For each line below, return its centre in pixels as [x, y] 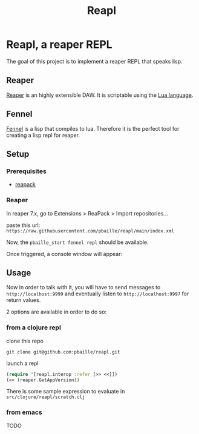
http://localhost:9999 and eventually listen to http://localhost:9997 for [98, 294]
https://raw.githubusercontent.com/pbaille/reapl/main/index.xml [90, 231]
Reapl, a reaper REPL [60, 44]
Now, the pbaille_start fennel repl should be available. [77, 242]
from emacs [24, 412]
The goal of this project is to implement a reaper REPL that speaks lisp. [94, 61]
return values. [24, 300]
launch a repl [22, 363]
